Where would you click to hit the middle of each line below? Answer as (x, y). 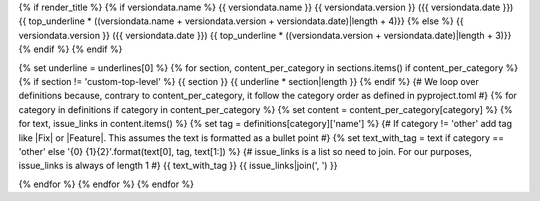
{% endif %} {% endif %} (70, 49)
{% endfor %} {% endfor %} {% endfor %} (106, 184)
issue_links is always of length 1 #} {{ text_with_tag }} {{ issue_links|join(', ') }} (178, 166)
